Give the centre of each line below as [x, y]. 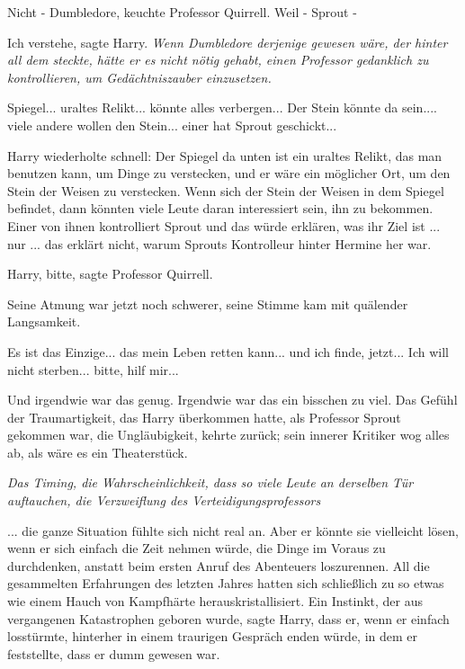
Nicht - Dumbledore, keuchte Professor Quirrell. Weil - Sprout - [182, 12]
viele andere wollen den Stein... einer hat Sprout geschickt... [172, 125]
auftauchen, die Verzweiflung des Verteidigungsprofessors [164, 500]
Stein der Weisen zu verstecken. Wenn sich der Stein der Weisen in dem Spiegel [226, 190]
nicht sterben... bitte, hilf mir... [93, 369]
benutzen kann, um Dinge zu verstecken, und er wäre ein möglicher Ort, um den [229, 173]
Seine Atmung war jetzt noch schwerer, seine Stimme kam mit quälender [208, 303]
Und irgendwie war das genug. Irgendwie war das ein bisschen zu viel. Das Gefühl [232, 400]
